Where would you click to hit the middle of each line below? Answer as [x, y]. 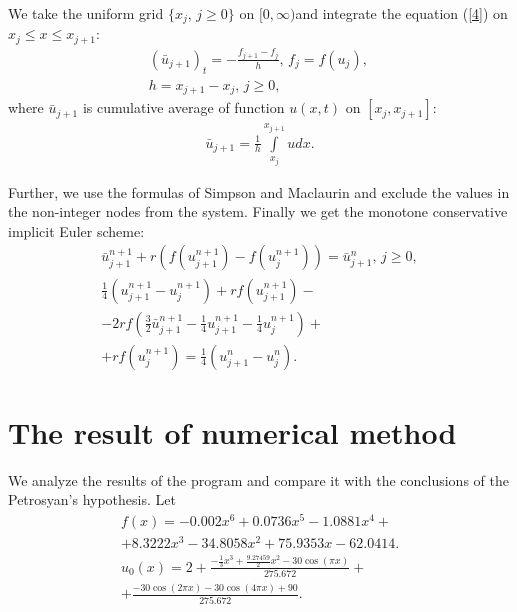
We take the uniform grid [86, 13]
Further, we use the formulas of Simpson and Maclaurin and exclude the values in [259, 191]
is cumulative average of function [183, 107]
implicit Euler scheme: [76, 230]
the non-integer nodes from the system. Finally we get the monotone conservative [258, 211]
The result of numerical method [232, 431]
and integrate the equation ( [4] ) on [401, 13]
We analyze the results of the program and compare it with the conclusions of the [258, 479]
